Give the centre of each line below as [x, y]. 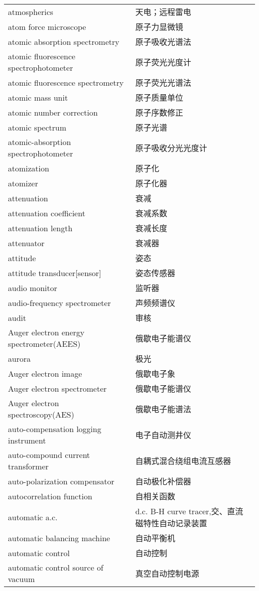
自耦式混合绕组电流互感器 [183, 461]
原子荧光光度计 [163, 62]
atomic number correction [53, 112]
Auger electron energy [46, 332]
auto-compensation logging [55, 429]
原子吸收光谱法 [163, 42]
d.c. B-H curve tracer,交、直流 [189, 511]
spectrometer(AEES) [44, 344]
